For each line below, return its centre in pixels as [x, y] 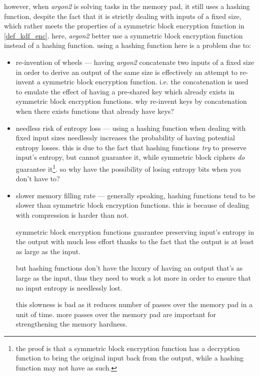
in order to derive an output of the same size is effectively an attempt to [127, 72]
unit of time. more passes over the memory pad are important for [116, 314]
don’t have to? [38, 179]
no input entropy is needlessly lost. [69, 287]
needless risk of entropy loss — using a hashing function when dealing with [131, 128]
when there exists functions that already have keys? [95, 111]
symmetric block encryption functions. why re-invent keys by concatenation [131, 101]
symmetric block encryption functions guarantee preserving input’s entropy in [135, 231]
